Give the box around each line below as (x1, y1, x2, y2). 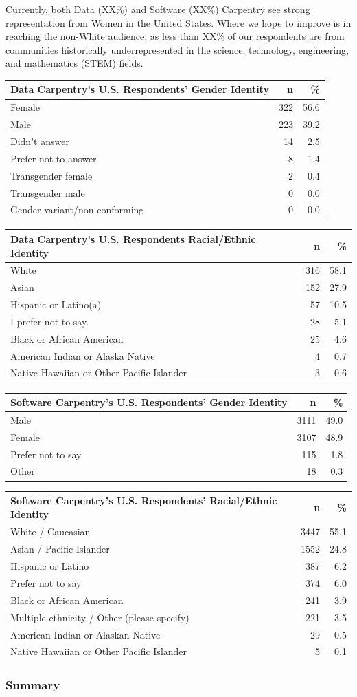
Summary (5, 676, 60, 694)
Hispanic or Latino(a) (10, 297, 102, 312)
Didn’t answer (10, 134, 69, 148)
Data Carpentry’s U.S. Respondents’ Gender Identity (10, 82, 269, 96)
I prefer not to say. (10, 314, 89, 328)
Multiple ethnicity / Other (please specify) (10, 610, 189, 624)
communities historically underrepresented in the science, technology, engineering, (5, 42, 349, 56)
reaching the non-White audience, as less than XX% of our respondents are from (5, 29, 345, 43)
